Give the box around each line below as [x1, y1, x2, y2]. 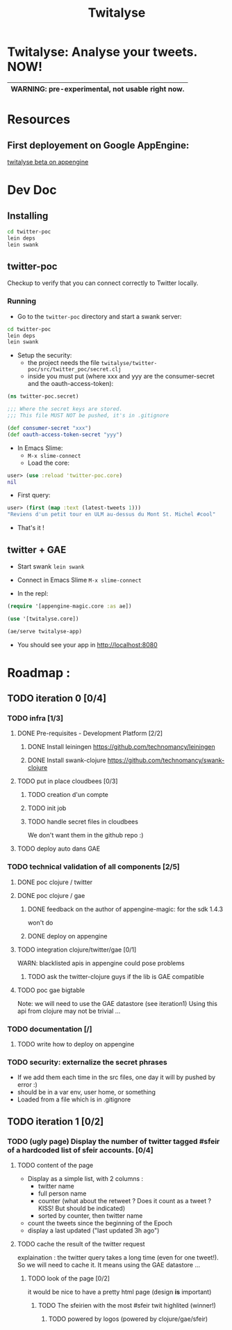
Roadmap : [7, 665, 71, 681]
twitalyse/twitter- [101, 360, 158, 367]
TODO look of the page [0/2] [27, 1274, 110, 1283]
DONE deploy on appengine [27, 931, 108, 940]
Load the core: [27, 458, 69, 467]
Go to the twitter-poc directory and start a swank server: [17, 312, 182, 320]
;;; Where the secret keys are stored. [7, 405, 123, 412]
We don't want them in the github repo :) [27, 831, 144, 840]
